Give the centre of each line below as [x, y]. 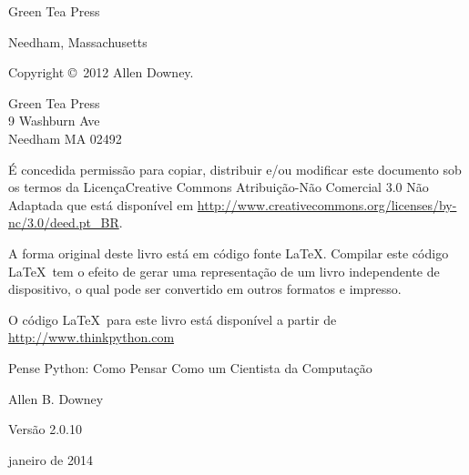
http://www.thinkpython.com [92, 337]
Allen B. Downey [56, 398]
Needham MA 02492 [65, 138]
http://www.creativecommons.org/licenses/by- [327, 204]
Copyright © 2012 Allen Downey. [101, 72]
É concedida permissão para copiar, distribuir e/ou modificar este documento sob [235, 169]
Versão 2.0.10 [46, 429]
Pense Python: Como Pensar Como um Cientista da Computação [190, 367]
